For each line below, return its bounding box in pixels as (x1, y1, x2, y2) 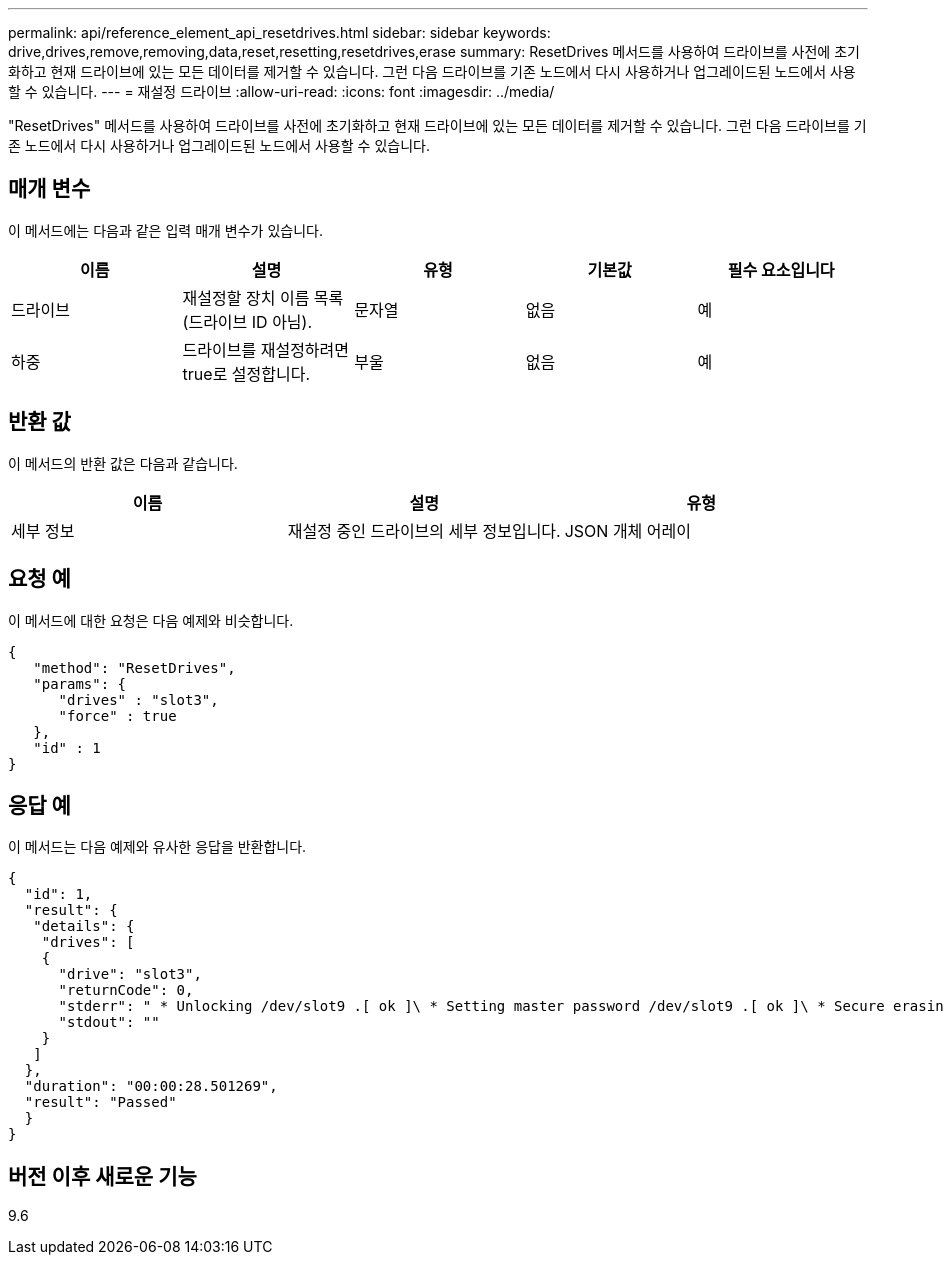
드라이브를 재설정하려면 (182, 339, 350, 360)
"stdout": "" (58, 1014, 160, 1031)
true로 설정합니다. (182, 363, 311, 384)
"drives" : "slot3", (58, 691, 219, 708)
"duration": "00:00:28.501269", (24, 1078, 278, 1095)
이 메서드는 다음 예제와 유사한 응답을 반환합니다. (8, 838, 307, 856)
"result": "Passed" (24, 1094, 177, 1111)
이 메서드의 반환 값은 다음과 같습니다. (8, 454, 238, 472)
